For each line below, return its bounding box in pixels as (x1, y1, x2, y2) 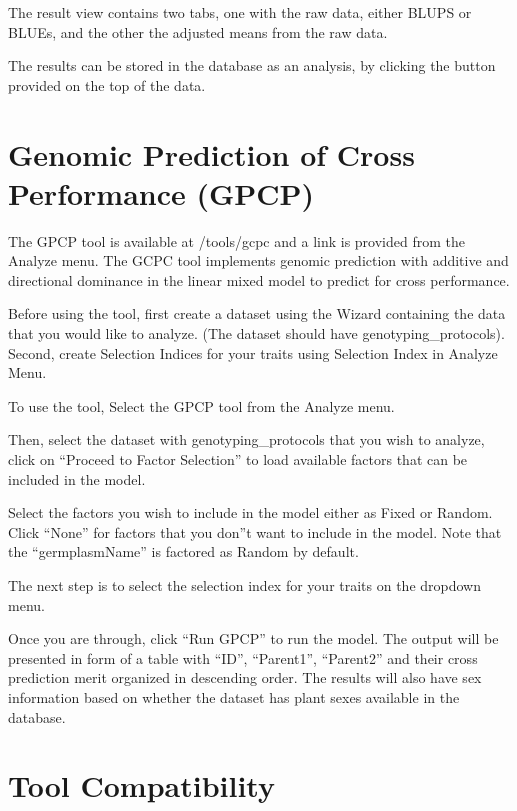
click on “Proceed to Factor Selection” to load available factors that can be (8, 449, 468, 470)
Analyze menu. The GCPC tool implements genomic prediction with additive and (8, 250, 509, 271)
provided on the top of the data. (8, 74, 206, 95)
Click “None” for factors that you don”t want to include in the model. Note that (8, 521, 502, 542)
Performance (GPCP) (8, 172, 315, 213)
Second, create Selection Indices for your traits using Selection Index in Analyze (8, 342, 498, 363)
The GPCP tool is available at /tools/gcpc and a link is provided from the (8, 230, 465, 251)
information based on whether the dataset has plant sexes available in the (8, 686, 460, 707)
